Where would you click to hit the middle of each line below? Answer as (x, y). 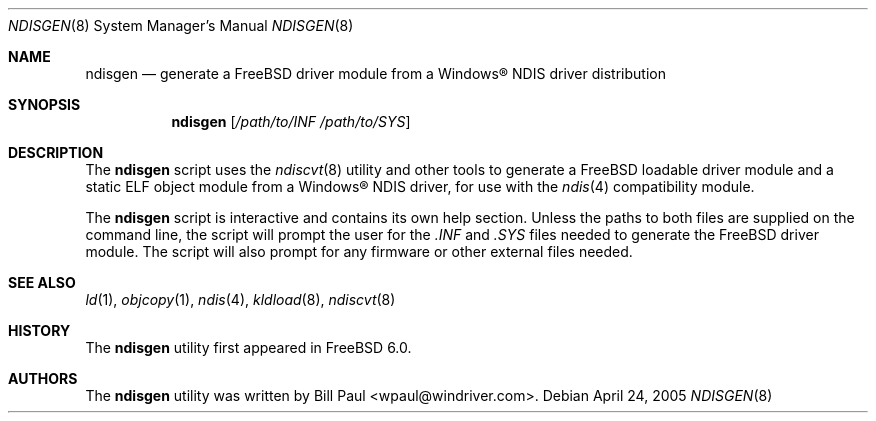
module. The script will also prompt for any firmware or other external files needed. (359, 251)
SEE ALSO (42, 282)
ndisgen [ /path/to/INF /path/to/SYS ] (291, 121)
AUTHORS (43, 378)
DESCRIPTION (56, 152)
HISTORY (39, 330)
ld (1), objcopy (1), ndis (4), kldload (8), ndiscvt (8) (240, 299)
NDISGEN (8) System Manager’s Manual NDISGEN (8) (181, 25)
